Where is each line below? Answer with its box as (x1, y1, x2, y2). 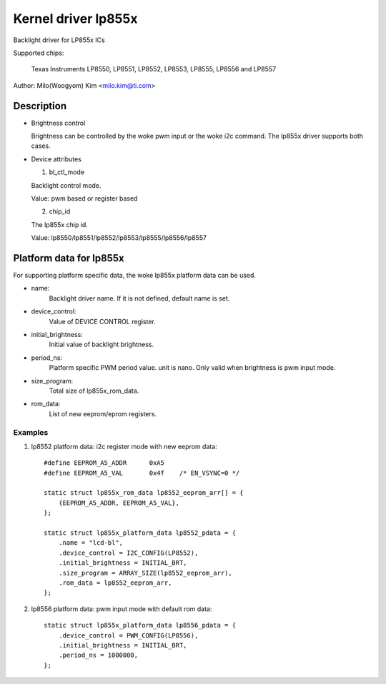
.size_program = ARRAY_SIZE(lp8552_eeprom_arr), (58, 568, 232, 577)
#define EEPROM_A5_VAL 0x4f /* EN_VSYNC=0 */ (44, 468, 240, 477)
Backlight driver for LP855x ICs (13, 36, 105, 44)
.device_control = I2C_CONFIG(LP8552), (58, 548, 199, 557)
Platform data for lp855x (13, 252, 124, 264)
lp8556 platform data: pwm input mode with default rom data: (31, 604, 212, 613)
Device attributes (31, 154, 82, 164)
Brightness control (31, 119, 86, 127)
